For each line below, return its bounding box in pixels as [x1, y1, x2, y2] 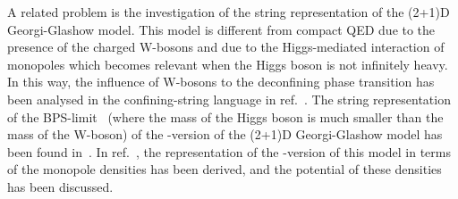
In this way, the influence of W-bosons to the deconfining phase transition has [7, 72, 435, 91]
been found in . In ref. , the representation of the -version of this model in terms [7, 142, 451, 161]
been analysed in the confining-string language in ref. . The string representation [7, 89, 451, 108]
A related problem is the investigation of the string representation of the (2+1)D [7, 3, 450, 21]
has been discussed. [7, 177, 114, 195]
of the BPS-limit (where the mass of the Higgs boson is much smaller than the [7, 107, 444, 126]
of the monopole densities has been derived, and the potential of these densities [7, 160, 442, 178]
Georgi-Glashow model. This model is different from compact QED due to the [7, 20, 436, 38]
